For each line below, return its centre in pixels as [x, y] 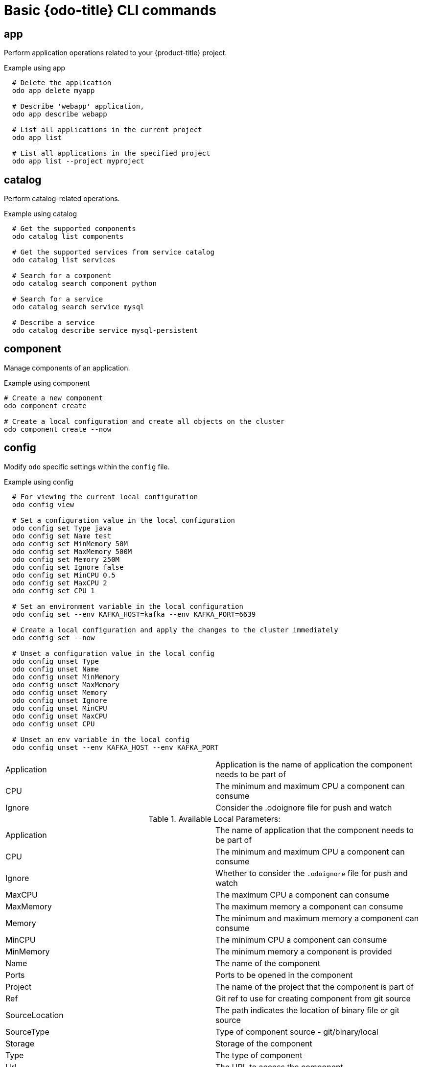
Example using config [39, 482]
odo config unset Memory [59, 692]
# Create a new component [54, 398]
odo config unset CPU [53, 724]
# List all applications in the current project [107, 130]
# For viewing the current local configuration [105, 497]
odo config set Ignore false [68, 567]
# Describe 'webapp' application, [78, 106]
